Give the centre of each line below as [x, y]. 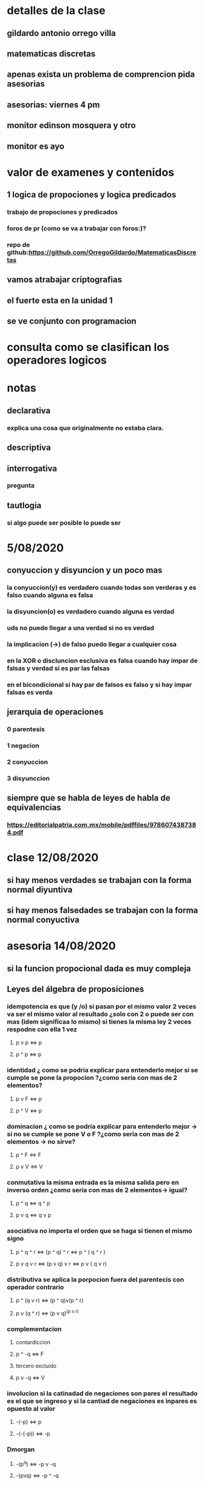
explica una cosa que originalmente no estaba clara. [86, 428]
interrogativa [32, 468]
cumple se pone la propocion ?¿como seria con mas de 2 [92, 1078]
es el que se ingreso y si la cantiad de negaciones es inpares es [102, 1401]
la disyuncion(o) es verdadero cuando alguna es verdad [91, 612]
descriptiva [29, 448]
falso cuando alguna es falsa [50, 595]
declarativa [29, 410]
